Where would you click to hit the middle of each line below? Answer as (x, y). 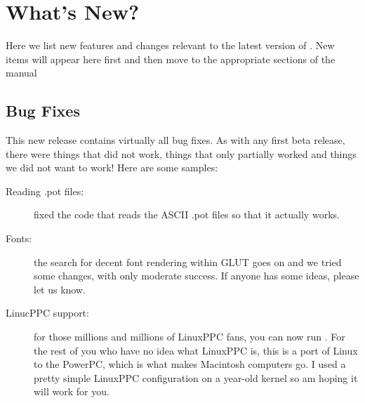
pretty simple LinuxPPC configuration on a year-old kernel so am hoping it (196, 377)
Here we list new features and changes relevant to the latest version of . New (170, 45)
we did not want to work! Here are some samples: (112, 167)
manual (21, 73)
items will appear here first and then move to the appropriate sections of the (171, 59)
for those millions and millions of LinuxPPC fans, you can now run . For (190, 337)
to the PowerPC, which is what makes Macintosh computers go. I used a (190, 364)
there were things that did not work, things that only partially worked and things (181, 153)
